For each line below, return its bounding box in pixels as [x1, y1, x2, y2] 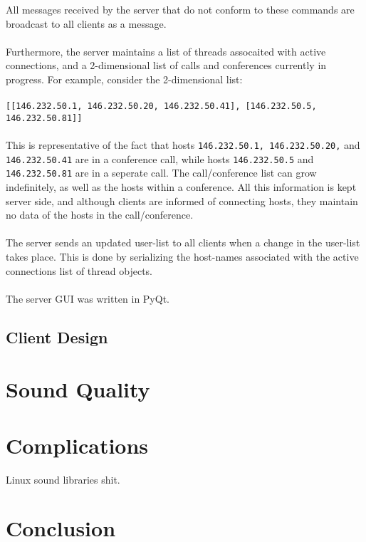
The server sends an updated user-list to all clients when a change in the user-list [6, 235, 360, 250]
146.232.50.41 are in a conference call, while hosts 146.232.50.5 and [6, 151, 314, 166]
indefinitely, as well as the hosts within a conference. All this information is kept [6, 179, 357, 194]
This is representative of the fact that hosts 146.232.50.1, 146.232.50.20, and [6, 137, 360, 152]
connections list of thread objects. [6, 263, 152, 278]
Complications [6, 430, 149, 459]
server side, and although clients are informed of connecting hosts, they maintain [6, 193, 358, 208]
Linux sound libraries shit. [6, 471, 120, 486]
